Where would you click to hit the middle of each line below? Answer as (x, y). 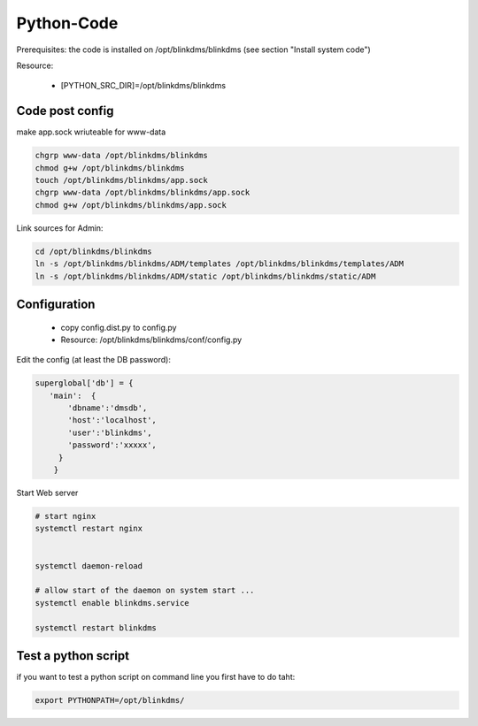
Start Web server (47, 493)
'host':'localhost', (112, 420)
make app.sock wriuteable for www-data (91, 132)
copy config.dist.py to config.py (119, 327)
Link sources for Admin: (60, 228)
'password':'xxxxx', (112, 445)
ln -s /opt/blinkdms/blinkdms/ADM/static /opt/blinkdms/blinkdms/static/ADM (205, 276)
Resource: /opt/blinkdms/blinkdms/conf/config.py (151, 340)
